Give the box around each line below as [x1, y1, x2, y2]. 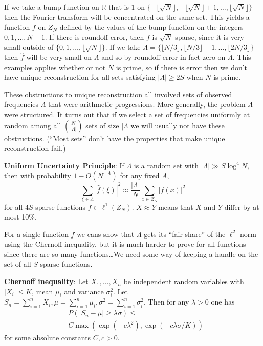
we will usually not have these [130, 120, 225, 131]
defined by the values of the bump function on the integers [59, 21, 244, 32]
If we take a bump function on [4, 2, 99, 12]
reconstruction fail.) [4, 143, 66, 154]
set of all [4, 258, 31, 269]
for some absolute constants [4, 332, 91, 343]
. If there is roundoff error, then [45, 31, 144, 42]
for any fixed [120, 170, 160, 181]
